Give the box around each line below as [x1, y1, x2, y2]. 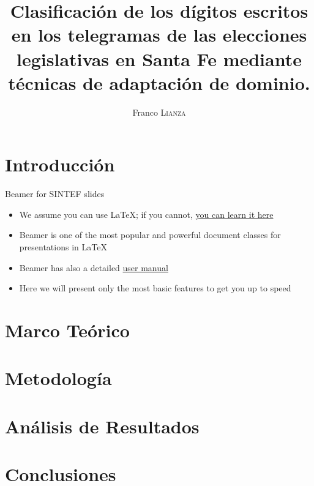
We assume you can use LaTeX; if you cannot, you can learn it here [19, 207, 274, 220]
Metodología [5, 365, 112, 391]
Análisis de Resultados [5, 413, 200, 438]
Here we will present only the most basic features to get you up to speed [19, 282, 291, 294]
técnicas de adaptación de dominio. [8, 70, 310, 95]
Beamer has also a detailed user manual [19, 261, 168, 274]
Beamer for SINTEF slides [5, 187, 105, 200]
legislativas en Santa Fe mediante [17, 46, 302, 71]
